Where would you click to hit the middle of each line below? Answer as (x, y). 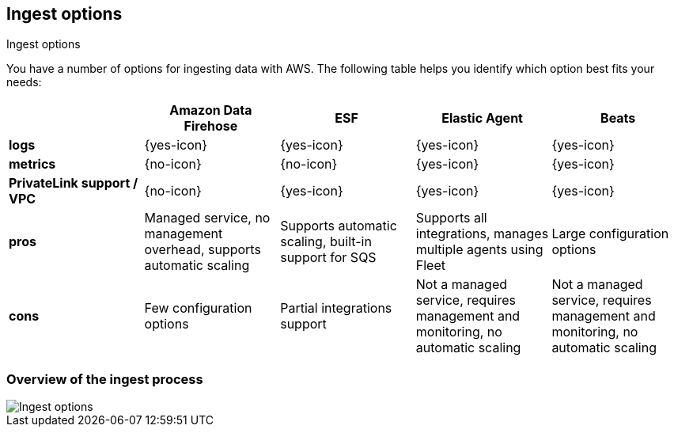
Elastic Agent (482, 118)
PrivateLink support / (74, 183)
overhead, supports (203, 250)
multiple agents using (479, 250)
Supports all (451, 218)
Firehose (211, 126)
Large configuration (610, 234)
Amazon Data (211, 110)
